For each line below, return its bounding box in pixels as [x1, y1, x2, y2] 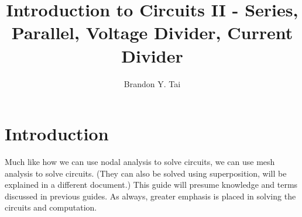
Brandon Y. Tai [123, 77, 181, 89]
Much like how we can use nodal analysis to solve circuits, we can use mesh [5, 156, 275, 168]
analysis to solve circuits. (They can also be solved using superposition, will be [5, 167, 287, 179]
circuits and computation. [5, 201, 97, 213]
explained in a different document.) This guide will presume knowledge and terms [5, 178, 298, 191]
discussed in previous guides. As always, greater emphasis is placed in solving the [5, 190, 296, 202]
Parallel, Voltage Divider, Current [11, 20, 293, 44]
